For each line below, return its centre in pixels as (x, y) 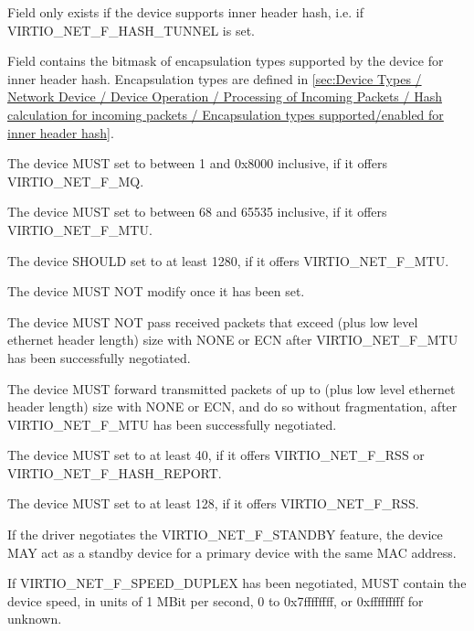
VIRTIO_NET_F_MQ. (76, 181)
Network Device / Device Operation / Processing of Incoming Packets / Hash (225, 96)
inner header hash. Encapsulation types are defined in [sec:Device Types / (215, 78)
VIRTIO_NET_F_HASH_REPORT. (115, 472)
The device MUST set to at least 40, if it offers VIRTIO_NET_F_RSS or (216, 455)
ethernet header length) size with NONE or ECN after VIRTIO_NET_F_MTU (233, 340)
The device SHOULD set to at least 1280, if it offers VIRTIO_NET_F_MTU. (228, 260)
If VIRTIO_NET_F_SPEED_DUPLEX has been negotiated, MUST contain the (237, 583)
